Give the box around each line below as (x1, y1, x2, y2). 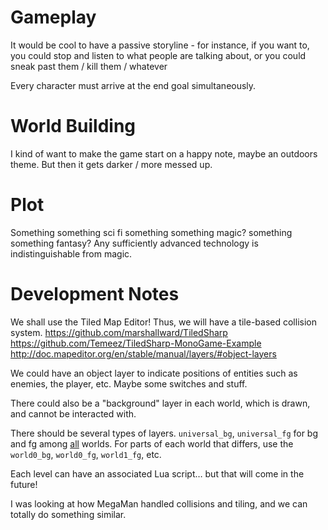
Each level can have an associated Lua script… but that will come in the (10, 467, 305, 480)
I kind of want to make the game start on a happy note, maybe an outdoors (10, 147, 318, 160)
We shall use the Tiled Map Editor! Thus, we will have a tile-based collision (10, 316, 317, 328)
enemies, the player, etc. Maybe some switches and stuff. (10, 377, 248, 390)
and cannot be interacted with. (10, 407, 137, 420)
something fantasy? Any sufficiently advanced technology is (10, 237, 259, 249)
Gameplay (10, 6, 97, 29)
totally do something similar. (10, 508, 127, 520)
